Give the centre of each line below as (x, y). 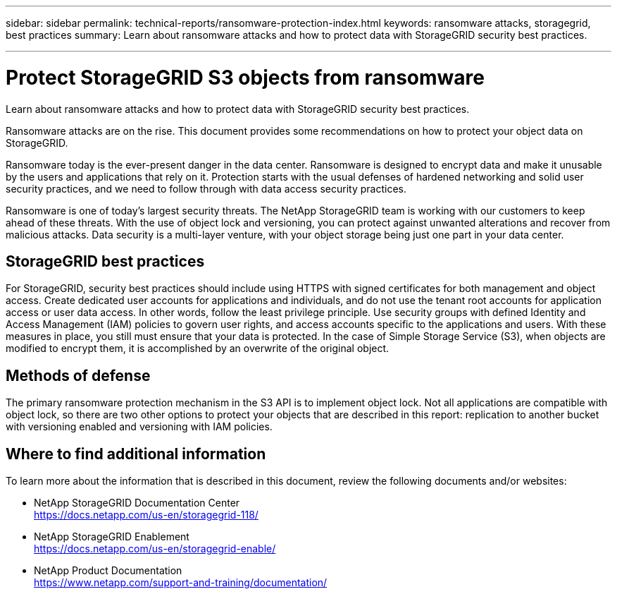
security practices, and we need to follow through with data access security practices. (206, 188)
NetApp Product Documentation (108, 571)
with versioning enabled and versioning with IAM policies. (139, 427)
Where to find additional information (136, 454)
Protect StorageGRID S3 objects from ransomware (245, 77)
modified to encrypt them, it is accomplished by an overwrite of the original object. (198, 348)
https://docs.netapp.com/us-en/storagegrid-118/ (146, 515)
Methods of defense (78, 375)
